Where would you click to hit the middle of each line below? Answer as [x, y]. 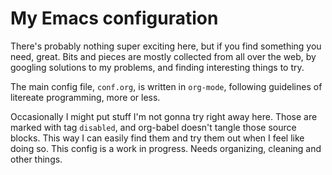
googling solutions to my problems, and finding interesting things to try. [157, 67]
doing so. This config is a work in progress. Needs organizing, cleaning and [166, 148]
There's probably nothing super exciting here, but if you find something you [166, 46]
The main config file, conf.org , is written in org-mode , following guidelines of [166, 86]
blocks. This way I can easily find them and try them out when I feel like [157, 138]
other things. [36, 159]
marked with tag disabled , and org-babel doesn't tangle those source [153, 127]
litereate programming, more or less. [85, 97]
